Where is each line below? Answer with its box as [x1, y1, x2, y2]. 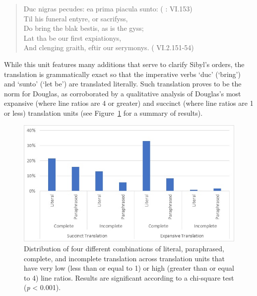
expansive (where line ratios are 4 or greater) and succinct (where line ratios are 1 [4, 98, 254, 108]
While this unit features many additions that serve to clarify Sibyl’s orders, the [4, 59, 245, 69]
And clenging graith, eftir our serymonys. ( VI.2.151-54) [23, 42, 194, 53]
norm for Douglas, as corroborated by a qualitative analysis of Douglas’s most [4, 88, 241, 98]
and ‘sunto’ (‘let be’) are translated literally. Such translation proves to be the [4, 78, 242, 89]
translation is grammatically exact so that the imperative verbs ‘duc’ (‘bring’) [4, 69, 241, 79]
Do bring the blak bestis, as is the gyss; [23, 23, 144, 33]
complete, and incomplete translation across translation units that [24, 253, 225, 263]
